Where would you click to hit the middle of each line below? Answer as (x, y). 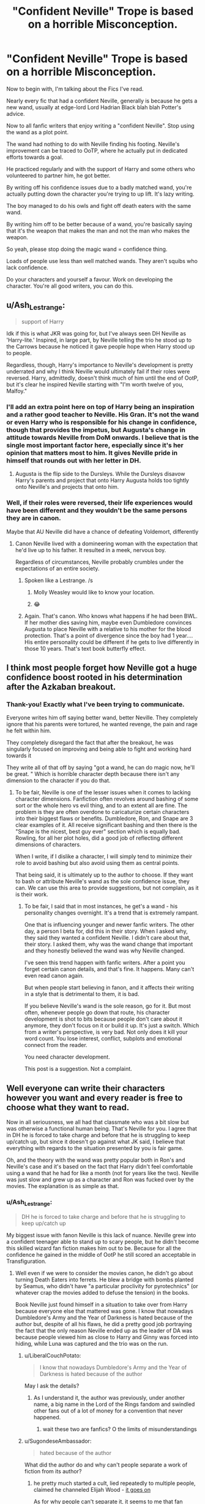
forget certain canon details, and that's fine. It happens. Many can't (109, 969)
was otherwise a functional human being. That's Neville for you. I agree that (102, 1129)
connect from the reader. (56, 1045)
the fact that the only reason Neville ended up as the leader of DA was (104, 1330)
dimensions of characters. (48, 845)
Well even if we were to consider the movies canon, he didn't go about (104, 1273)
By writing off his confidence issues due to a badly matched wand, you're (99, 187)
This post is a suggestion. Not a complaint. (78, 1069)
